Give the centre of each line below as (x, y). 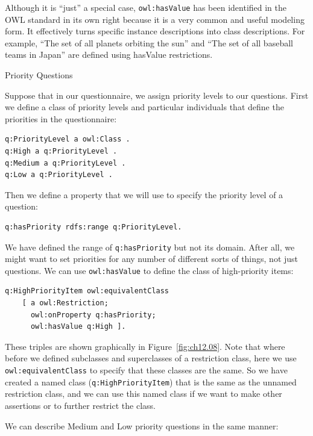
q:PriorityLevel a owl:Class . (68, 139)
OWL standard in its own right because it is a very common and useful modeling (155, 19)
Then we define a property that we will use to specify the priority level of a (144, 194)
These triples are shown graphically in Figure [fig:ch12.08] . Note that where (145, 346)
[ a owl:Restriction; (65, 303)
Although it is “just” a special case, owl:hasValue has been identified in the (146, 7)
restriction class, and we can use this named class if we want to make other (144, 394)
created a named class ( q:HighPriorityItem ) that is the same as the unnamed (151, 381)
